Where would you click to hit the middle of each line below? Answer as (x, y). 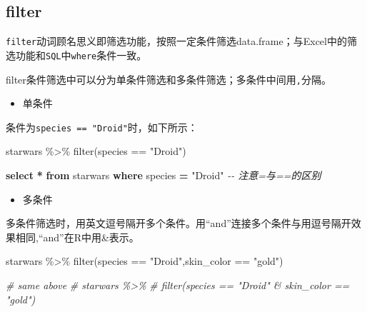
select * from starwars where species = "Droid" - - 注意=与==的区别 (164, 175)
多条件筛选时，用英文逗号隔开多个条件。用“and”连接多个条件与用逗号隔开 (179, 223)
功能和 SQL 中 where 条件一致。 (81, 55)
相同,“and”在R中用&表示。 (77, 237)
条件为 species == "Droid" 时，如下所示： (102, 127)
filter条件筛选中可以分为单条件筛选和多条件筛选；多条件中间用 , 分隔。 (169, 79)
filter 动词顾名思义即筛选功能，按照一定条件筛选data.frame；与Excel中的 (176, 41)
